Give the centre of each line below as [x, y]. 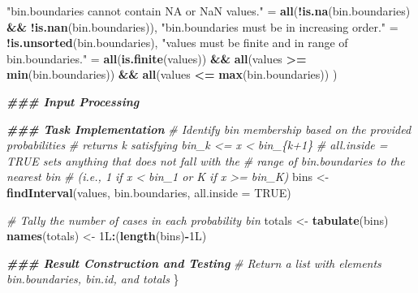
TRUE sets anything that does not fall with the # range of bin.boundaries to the [206, 160]
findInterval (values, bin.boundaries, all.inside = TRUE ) [149, 192]
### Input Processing [73, 101]
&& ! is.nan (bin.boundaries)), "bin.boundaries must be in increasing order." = [203, 26]
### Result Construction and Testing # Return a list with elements [194, 263]
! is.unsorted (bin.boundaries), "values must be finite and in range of [177, 43]
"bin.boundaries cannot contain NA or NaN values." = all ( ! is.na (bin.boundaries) [209, 11]
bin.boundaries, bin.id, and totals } [93, 279]
